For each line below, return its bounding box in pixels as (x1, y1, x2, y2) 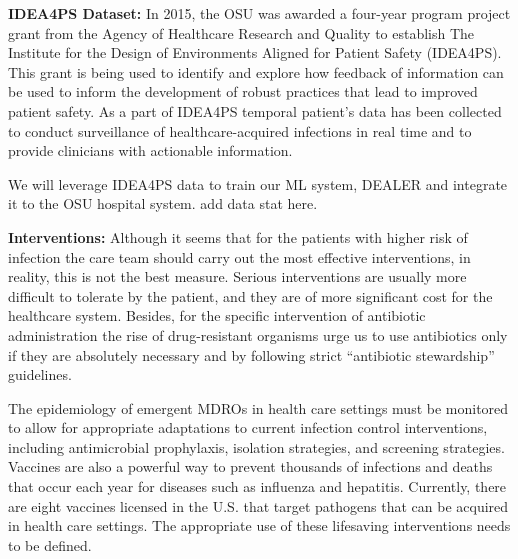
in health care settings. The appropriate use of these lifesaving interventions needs (8, 515, 511, 536)
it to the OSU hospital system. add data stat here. (8, 193, 318, 214)
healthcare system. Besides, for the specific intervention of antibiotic (8, 305, 426, 326)
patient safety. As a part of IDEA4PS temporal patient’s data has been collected (8, 100, 502, 121)
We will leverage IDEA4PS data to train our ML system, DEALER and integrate (8, 173, 508, 194)
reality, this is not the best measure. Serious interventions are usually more (8, 266, 467, 287)
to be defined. (8, 534, 92, 555)
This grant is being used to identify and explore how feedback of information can (8, 61, 504, 82)
